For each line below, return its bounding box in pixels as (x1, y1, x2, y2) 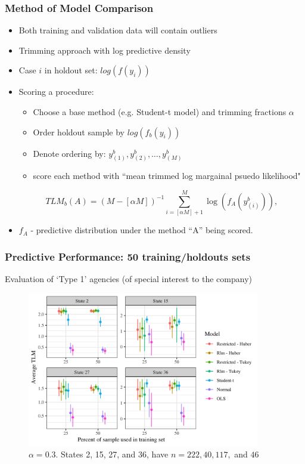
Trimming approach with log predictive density (18, 44, 191, 56)
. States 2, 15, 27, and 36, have (55, 447, 169, 460)
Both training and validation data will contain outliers (18, 24, 217, 36)
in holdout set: (44, 64, 98, 76)
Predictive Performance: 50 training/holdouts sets (5, 249, 251, 264)
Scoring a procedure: (18, 85, 94, 98)
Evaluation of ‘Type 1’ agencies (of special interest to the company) (5, 273, 253, 285)
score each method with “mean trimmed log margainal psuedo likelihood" (33, 169, 301, 182)
